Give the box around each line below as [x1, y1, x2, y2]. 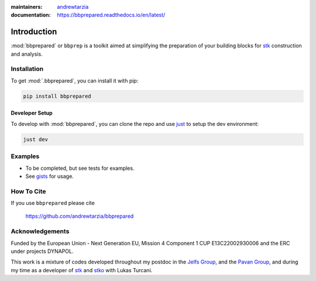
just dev [23, 136, 49, 143]
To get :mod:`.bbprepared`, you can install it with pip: [11, 77, 139, 84]
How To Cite [11, 187, 46, 196]
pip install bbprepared [23, 92, 92, 100]
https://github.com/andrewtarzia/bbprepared [25, 213, 134, 220]
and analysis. [11, 50, 43, 57]
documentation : [11, 12, 51, 19]
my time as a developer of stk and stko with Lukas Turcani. [11, 266, 153, 273]
